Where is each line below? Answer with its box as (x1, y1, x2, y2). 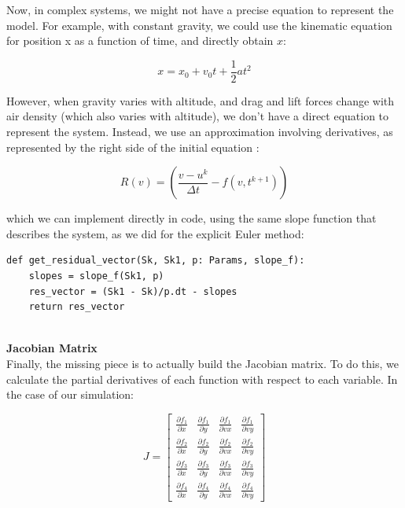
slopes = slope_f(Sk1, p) (28, 271, 164, 282)
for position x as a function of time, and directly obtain (6, 32, 274, 49)
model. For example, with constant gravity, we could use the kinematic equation (6, 17, 392, 33)
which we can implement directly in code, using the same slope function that (6, 210, 377, 226)
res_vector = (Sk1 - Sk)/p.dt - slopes (28, 285, 237, 297)
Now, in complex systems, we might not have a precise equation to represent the (6, 2, 394, 17)
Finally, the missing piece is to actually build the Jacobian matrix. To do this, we (6, 355, 399, 371)
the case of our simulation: (6, 386, 134, 403)
